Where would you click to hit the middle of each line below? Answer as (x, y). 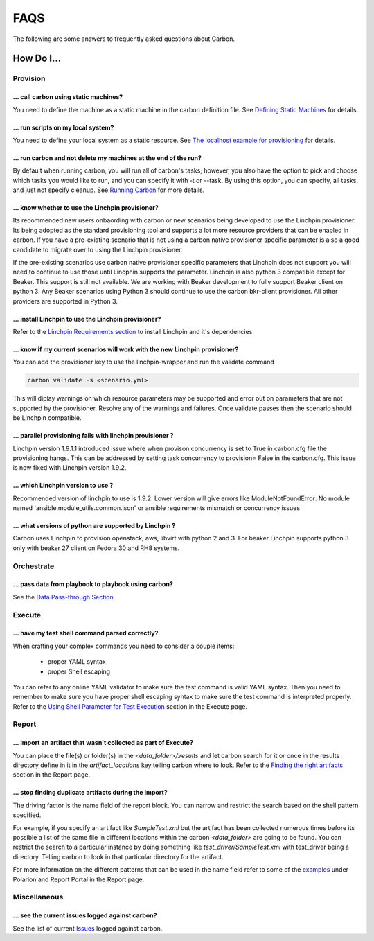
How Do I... (37, 59)
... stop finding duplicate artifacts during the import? (90, 793)
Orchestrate (34, 566)
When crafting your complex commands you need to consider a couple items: (124, 646)
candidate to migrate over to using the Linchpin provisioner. (98, 249)
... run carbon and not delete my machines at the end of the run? (107, 158)
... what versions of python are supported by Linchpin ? (94, 526)
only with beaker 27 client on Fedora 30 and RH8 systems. (96, 548)
